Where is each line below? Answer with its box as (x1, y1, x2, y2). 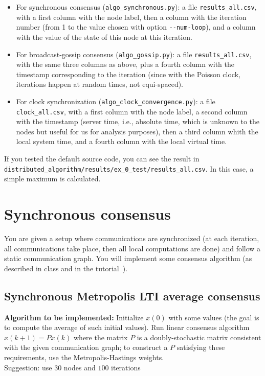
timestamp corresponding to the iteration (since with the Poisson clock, (16, 68, 240, 79)
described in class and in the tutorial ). (4, 263, 128, 273)
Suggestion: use (4, 362, 52, 372)
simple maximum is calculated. (4, 173, 101, 184)
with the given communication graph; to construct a (4, 342, 168, 353)
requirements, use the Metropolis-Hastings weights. (4, 351, 164, 362)
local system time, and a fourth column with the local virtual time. (16, 136, 227, 147)
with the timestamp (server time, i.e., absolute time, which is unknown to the (16, 116, 259, 127)
